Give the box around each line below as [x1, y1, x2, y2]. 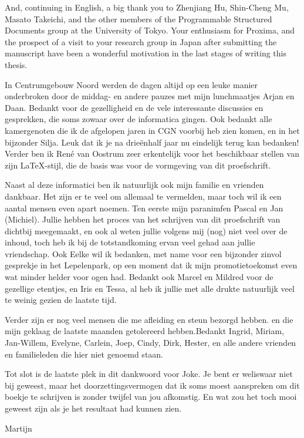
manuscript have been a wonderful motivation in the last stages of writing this [5, 47, 287, 59]
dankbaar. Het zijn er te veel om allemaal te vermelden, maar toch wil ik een [5, 190, 282, 202]
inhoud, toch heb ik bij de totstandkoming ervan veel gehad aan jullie [5, 236, 255, 248]
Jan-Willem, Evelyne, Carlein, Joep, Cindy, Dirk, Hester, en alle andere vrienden [5, 336, 296, 349]
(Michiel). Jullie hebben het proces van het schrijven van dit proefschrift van [5, 213, 281, 225]
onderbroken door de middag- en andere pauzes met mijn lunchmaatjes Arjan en [5, 90, 295, 102]
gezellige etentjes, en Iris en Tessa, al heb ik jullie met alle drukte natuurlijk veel [5, 282, 295, 294]
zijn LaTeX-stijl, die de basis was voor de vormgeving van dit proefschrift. [5, 159, 271, 171]
